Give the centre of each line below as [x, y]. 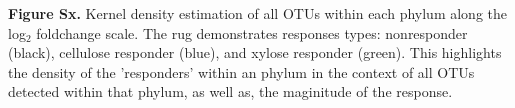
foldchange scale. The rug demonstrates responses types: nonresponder [252, 32]
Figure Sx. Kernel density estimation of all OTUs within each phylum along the [257, 13]
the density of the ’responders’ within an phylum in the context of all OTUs [241, 71]
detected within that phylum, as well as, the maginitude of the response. [230, 91]
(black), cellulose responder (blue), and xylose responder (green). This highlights [255, 52]
